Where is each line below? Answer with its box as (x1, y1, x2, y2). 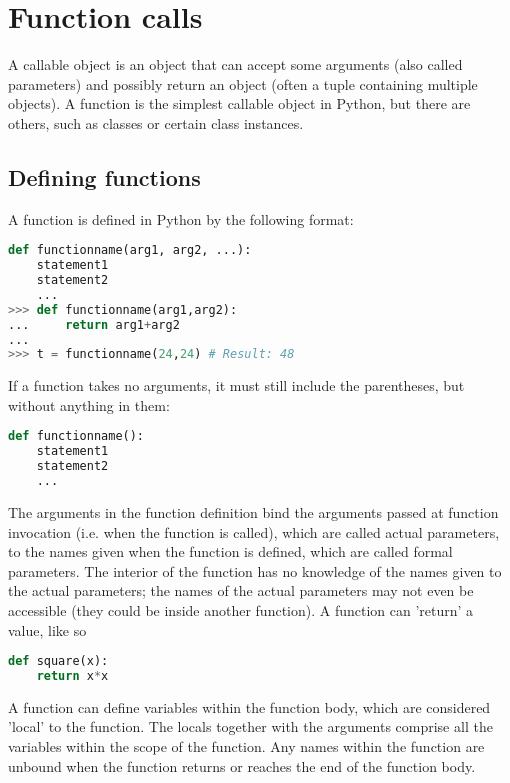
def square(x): (8, 654, 109, 669)
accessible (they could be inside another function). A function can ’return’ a (8, 599, 474, 620)
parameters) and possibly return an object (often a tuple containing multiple (8, 73, 478, 94)
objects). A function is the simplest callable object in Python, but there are (8, 93, 471, 114)
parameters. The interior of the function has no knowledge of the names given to (8, 560, 502, 581)
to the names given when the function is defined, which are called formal (8, 541, 453, 562)
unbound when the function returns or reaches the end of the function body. (8, 755, 476, 776)
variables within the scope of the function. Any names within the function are (8, 736, 485, 757)
